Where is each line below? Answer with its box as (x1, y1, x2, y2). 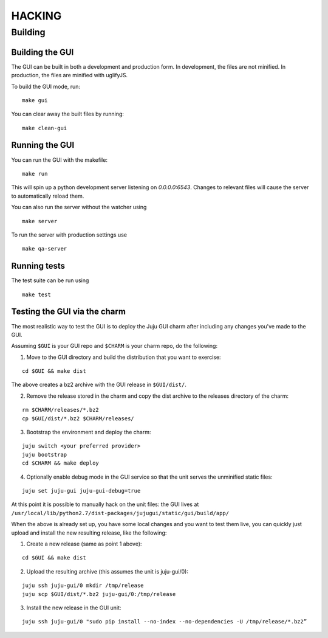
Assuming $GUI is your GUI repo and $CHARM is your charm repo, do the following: (11, 342, 218, 350)
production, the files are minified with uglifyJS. (11, 72, 128, 79)
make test (22, 291, 51, 298)
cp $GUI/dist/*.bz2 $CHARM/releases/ (22, 415, 135, 422)
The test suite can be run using (11, 277, 89, 284)
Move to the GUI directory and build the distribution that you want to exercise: (26, 353, 221, 361)
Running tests (11, 261, 66, 271)
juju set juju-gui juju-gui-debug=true (22, 487, 141, 494)
